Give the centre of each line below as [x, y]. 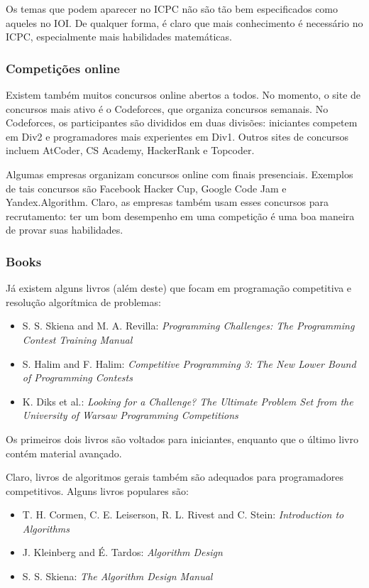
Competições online [63, 68]
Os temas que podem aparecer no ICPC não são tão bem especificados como [172, 9]
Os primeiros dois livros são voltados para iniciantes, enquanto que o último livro [182, 439]
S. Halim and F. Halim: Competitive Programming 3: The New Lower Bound [189, 363]
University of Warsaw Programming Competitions [130, 415]
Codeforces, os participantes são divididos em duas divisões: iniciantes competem [182, 123]
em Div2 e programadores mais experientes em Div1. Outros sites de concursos [177, 136]
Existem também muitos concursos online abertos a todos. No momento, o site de [183, 94]
